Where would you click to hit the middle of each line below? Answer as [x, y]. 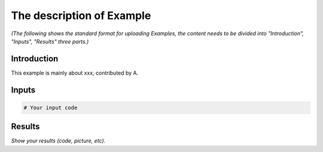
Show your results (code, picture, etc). [58, 141]
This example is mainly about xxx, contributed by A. [75, 73]
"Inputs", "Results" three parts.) [50, 41]
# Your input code [51, 108]
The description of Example [81, 15]
